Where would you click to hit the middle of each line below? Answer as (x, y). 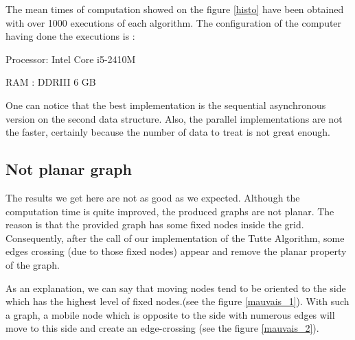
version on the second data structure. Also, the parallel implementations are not (174, 118)
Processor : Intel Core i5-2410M (71, 59)
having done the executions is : (70, 36)
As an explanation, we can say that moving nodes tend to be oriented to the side (176, 288)
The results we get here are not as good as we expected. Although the (153, 197)
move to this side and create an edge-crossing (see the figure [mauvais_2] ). (162, 328)
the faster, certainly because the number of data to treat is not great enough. (168, 132)
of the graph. (33, 264)
